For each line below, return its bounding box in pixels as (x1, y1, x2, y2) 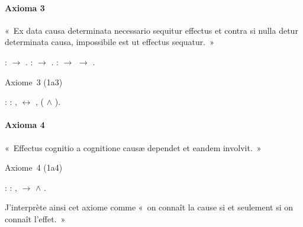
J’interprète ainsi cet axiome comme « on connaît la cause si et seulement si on (5, 201, 294, 213)
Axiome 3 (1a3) (5, 75, 63, 88)
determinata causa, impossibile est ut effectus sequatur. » (5, 36, 215, 48)
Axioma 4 (5, 119, 45, 131)
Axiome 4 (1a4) (5, 161, 63, 174)
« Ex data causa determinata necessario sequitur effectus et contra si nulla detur (5, 24, 298, 36)
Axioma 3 (5, 1, 45, 14)
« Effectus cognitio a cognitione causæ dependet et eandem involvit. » (5, 141, 262, 154)
